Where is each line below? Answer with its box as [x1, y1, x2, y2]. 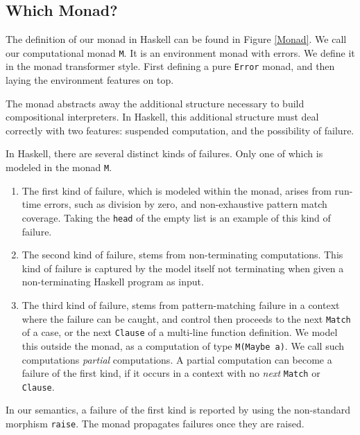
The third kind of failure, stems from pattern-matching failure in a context [22, 297, 340, 312]
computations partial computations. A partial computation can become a [22, 352, 332, 366]
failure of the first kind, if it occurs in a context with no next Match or [22, 366, 320, 380]
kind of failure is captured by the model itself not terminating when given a [22, 260, 344, 275]
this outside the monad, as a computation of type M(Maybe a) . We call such [22, 338, 345, 353]
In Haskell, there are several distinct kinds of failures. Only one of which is [6, 146, 323, 161]
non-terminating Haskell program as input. [22, 274, 204, 289]
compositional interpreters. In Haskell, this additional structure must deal [6, 109, 319, 124]
